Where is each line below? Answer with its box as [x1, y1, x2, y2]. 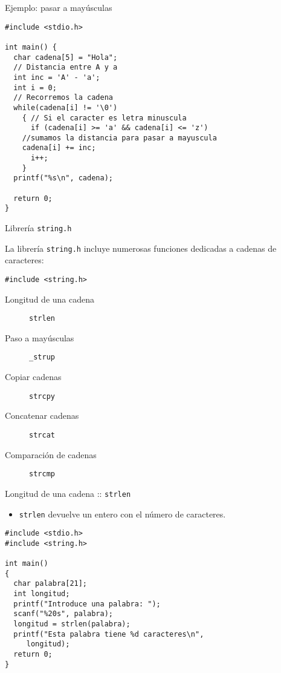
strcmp [29, 470, 55, 479]
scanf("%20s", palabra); [13, 609, 113, 619]
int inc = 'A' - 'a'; [13, 73, 100, 82]
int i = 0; [13, 83, 57, 92]
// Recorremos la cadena [13, 93, 113, 102]
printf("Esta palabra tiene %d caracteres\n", [13, 629, 204, 639]
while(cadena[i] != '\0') [13, 103, 118, 112]
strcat [29, 430, 55, 439]
